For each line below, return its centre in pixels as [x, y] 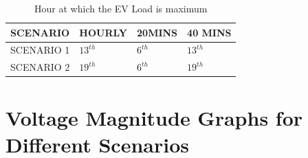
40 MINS [209, 32]
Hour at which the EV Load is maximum [121, 8]
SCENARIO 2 [40, 67]
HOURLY [103, 32]
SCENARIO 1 [40, 50]
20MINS [157, 32]
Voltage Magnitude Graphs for [154, 117]
